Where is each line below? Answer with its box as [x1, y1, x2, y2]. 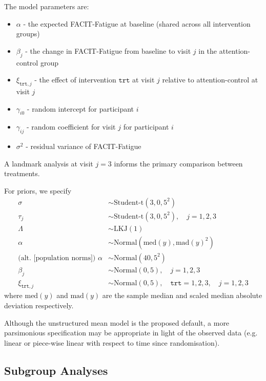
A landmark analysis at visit [4, 158, 93, 168]
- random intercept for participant [27, 103, 134, 114]
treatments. [4, 168, 40, 179]
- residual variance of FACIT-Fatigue [26, 141, 141, 152]
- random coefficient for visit [26, 121, 116, 132]
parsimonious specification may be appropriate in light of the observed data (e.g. [4, 327, 258, 338]
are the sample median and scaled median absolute [102, 290, 262, 301]
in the [198, 45, 217, 56]
